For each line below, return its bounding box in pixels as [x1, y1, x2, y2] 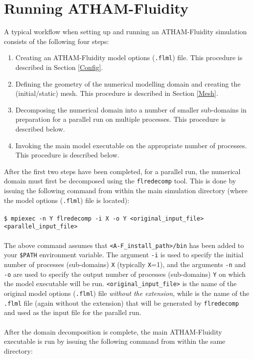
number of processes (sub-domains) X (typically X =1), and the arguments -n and [4, 259, 246, 269]
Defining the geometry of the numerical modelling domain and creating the [15, 78, 241, 89]
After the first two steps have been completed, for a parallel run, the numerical [4, 166, 241, 176]
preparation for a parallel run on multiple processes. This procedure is [15, 114, 226, 124]
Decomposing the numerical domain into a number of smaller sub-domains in [15, 104, 247, 114]
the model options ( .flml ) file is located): [4, 195, 130, 205]
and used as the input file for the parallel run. [4, 307, 141, 317]
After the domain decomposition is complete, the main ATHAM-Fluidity [4, 326, 222, 337]
